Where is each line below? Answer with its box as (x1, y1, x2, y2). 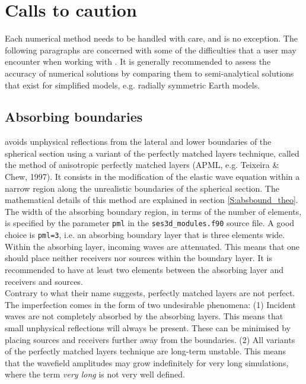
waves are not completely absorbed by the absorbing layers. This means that (5, 310, 283, 322)
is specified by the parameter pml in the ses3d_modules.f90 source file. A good (5, 217, 295, 229)
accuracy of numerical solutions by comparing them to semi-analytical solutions (5, 66, 294, 79)
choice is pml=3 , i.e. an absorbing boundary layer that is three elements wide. (5, 229, 285, 241)
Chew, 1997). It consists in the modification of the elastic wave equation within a (5, 170, 300, 183)
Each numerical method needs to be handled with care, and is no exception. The (5, 32, 298, 45)
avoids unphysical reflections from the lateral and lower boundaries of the (5, 135, 272, 148)
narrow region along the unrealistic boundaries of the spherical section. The (5, 182, 279, 194)
